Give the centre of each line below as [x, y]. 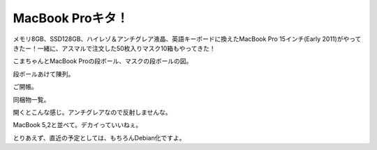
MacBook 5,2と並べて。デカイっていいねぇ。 [77, 125]
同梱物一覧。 [31, 99]
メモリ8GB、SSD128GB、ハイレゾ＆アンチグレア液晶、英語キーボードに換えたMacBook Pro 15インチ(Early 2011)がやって [187, 39]
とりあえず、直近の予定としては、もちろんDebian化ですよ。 [99, 137]
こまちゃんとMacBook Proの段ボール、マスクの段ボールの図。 [103, 61]
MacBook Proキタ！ [71, 18]
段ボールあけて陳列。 [44, 74]
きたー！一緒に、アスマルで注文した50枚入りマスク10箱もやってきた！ [114, 48]
